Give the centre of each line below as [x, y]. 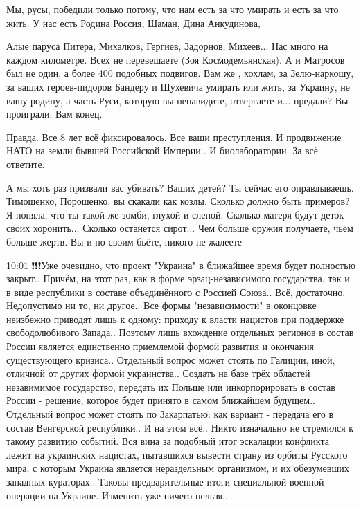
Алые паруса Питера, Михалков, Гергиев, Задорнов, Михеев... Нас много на [167, 46]
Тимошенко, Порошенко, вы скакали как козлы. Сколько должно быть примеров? [178, 201]
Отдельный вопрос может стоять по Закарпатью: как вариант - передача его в [170, 414]
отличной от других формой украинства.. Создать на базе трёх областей [158, 373]
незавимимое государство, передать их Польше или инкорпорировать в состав [171, 386]
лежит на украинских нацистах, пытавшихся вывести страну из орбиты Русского [177, 454]
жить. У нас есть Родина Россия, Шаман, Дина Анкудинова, [133, 22]
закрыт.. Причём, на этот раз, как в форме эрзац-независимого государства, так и [178, 278]
